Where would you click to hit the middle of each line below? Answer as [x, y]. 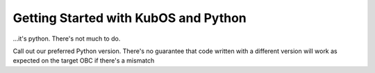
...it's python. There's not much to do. [67, 39]
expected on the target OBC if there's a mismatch [84, 61]
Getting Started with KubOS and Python [130, 18]
